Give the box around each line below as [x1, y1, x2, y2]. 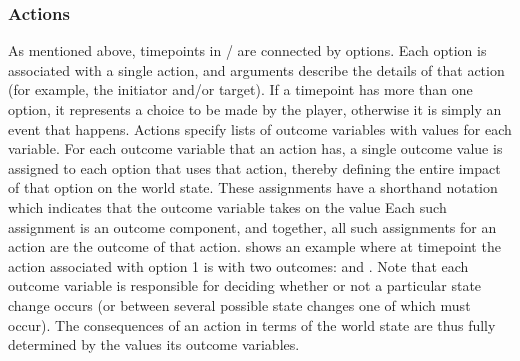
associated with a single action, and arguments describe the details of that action [8, 59, 505, 80]
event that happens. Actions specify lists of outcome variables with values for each [8, 118, 512, 139]
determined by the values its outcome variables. [8, 334, 300, 355]
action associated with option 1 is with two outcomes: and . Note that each [8, 255, 469, 276]
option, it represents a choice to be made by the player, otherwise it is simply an [8, 99, 502, 119]
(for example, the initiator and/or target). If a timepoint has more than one [8, 79, 473, 100]
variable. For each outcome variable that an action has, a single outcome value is [8, 138, 503, 159]
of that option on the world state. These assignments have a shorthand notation [8, 177, 498, 198]
